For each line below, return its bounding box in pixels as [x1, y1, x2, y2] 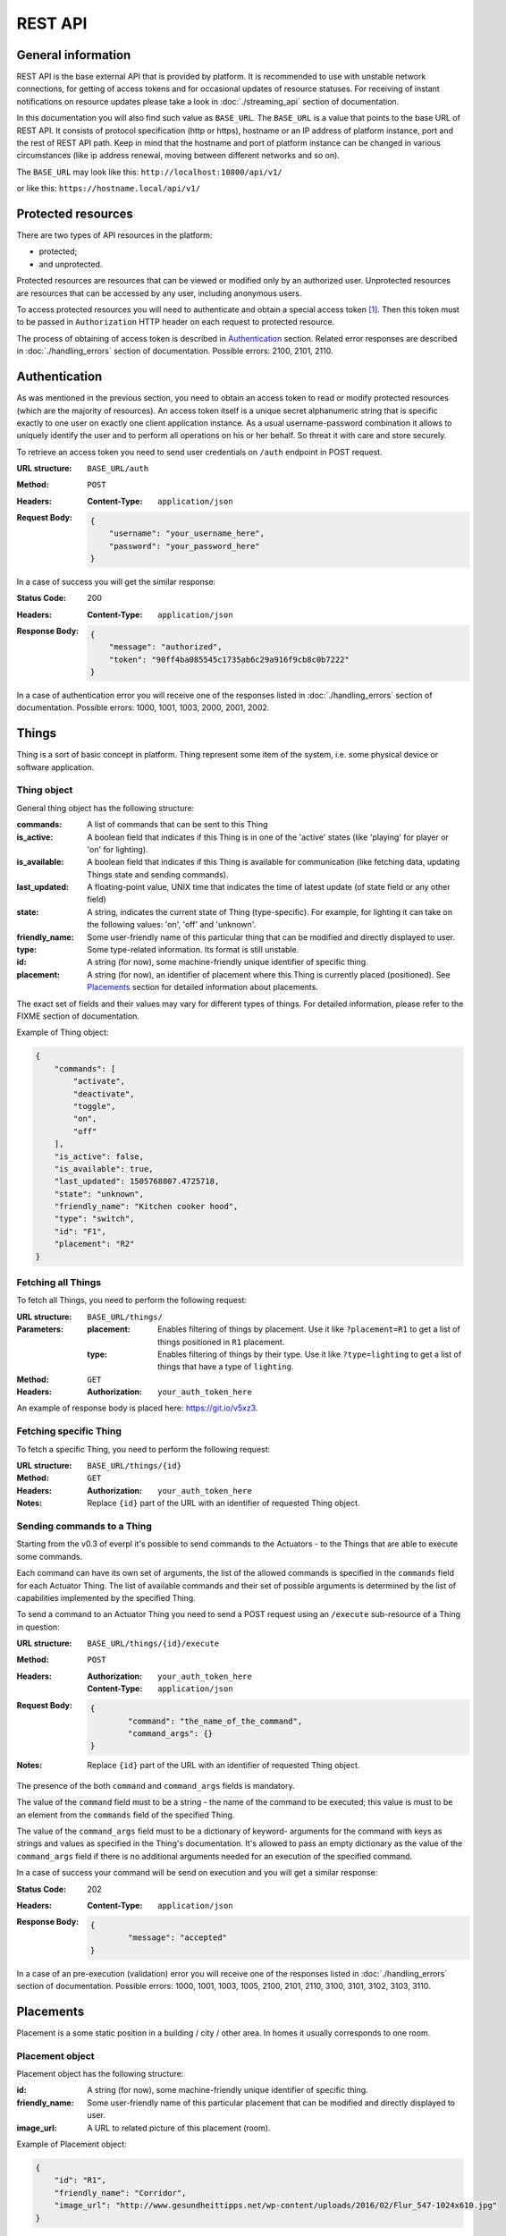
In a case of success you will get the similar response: [16, 577, 216, 587]
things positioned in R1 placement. [157, 1336, 285, 1347]
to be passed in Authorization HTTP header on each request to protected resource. [16, 317, 335, 327]
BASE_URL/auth [87, 463, 149, 474]
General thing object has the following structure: [16, 802, 195, 813]
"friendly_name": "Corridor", [54, 2188, 187, 2198]
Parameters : [16, 1324, 64, 1334]
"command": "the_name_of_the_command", [128, 1715, 303, 1726]
